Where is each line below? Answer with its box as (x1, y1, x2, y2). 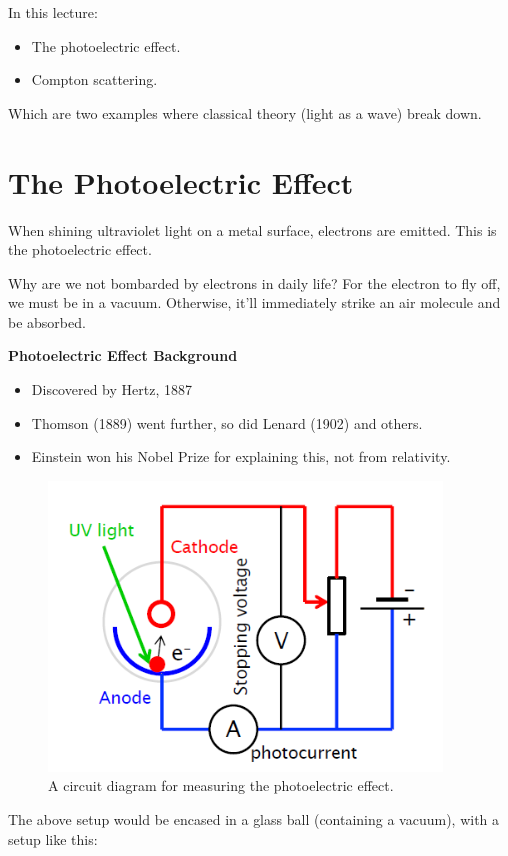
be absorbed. (8, 311, 86, 332)
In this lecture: (8, 2, 98, 22)
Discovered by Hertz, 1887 (31, 379, 192, 400)
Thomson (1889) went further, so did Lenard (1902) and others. (31, 412, 423, 433)
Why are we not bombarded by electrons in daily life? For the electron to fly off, (8, 272, 501, 293)
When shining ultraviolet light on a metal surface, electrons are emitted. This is (8, 219, 497, 240)
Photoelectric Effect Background (8, 345, 238, 366)
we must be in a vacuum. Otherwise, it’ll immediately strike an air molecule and (8, 292, 501, 313)
